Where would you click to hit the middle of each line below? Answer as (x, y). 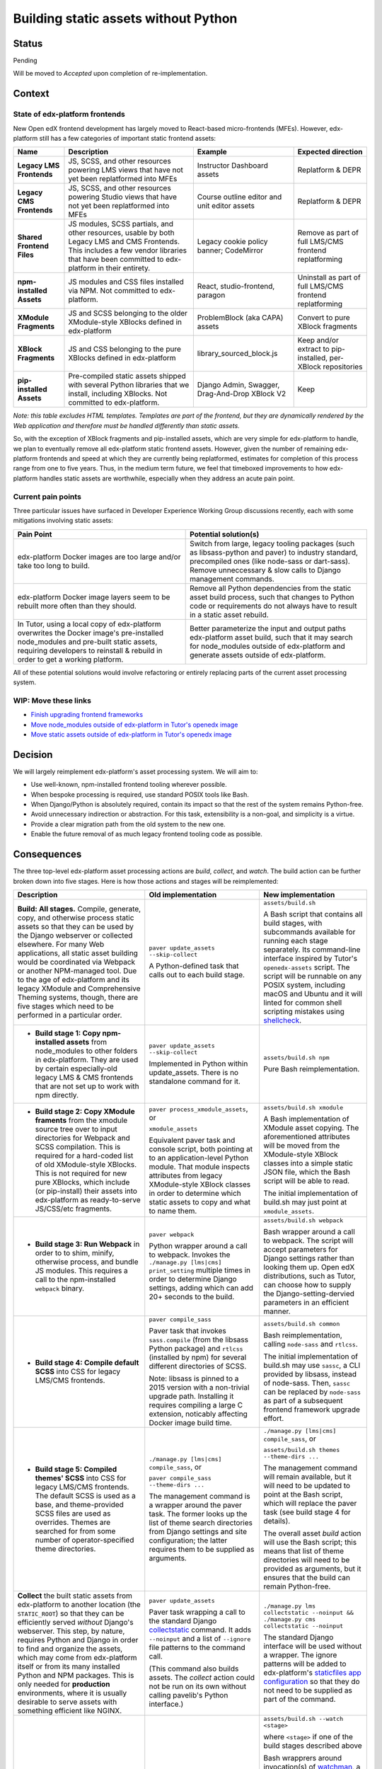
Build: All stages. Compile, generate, (79, 909)
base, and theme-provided (79, 1505)
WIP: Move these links (52, 701)
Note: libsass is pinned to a (194, 1378)
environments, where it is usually (72, 1693)
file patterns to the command (197, 1647)
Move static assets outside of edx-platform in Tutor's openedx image (131, 734)
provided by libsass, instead (310, 1374)
